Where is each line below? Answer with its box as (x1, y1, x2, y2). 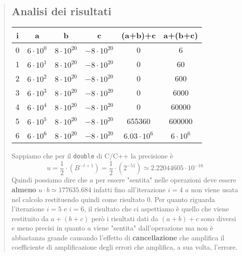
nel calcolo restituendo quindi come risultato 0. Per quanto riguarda (11, 194, 215, 204)
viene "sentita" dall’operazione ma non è (93, 223, 213, 233)
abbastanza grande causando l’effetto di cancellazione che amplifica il (11, 232, 224, 242)
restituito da (11, 213, 49, 223)
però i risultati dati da (91, 213, 158, 223)
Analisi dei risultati (11, 3, 111, 19)
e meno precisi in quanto (11, 223, 86, 233)
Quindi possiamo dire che (11, 175, 88, 185)
